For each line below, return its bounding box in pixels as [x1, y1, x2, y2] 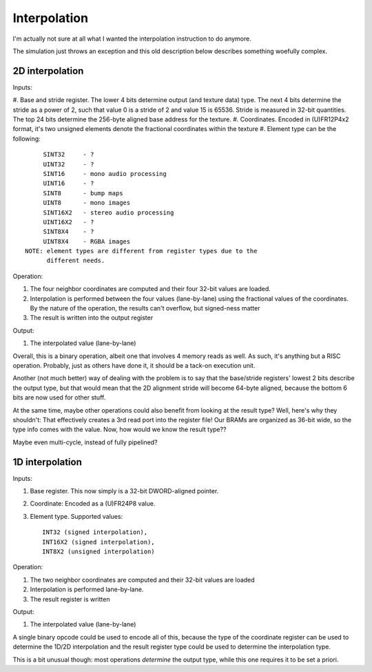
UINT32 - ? [43, 160, 94, 168]
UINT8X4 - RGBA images [43, 237, 131, 245]
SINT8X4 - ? [43, 228, 94, 236]
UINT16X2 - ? [43, 218, 94, 226]
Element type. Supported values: [30, 512, 123, 520]
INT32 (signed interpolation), [42, 528, 148, 536]
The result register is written [30, 595, 110, 603]
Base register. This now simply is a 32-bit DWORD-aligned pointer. [30, 487, 219, 495]
